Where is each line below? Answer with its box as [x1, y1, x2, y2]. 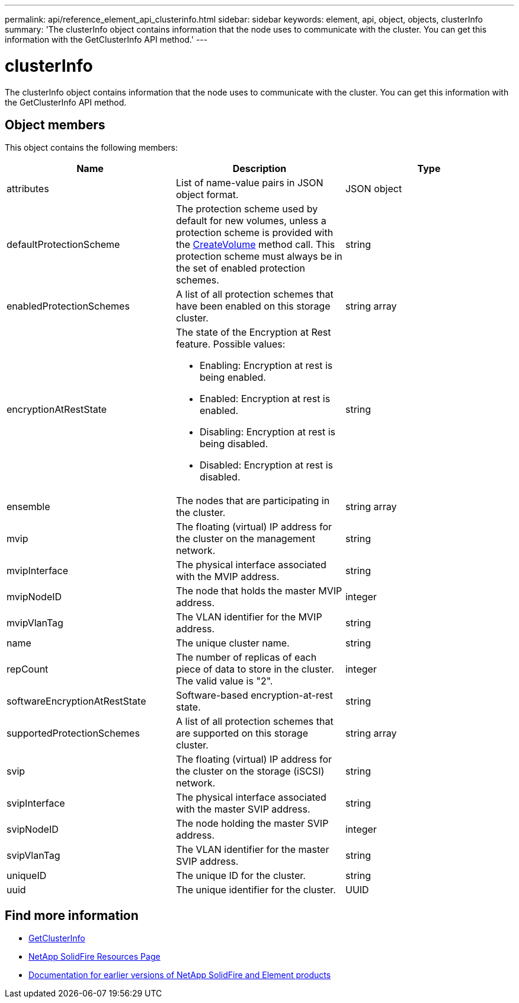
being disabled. [199, 438, 268, 450]
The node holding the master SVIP [175, 817, 329, 830]
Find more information [5, 908, 139, 923]
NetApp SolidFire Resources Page [28, 951, 161, 962]
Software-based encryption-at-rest [175, 689, 333, 702]
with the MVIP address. [175, 571, 280, 583]
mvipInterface [7, 565, 68, 577]
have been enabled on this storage [175, 300, 331, 313]
